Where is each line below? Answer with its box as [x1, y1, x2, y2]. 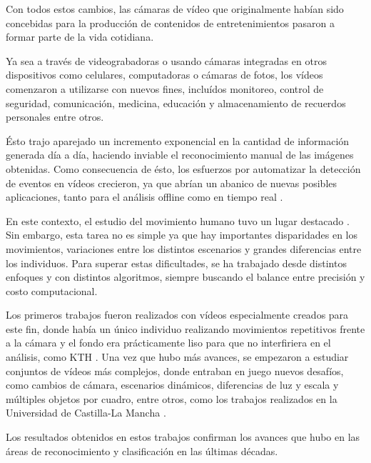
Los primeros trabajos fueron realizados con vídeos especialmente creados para [6, 307, 349, 322]
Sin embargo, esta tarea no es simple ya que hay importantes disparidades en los [6, 227, 357, 242]
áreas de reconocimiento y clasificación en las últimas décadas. [6, 443, 278, 458]
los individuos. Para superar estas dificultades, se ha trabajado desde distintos [6, 255, 347, 270]
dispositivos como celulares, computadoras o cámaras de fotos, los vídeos [6, 67, 323, 82]
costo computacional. [6, 283, 98, 298]
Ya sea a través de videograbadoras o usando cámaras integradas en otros [6, 53, 327, 68]
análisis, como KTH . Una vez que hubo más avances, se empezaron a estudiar [6, 349, 349, 364]
